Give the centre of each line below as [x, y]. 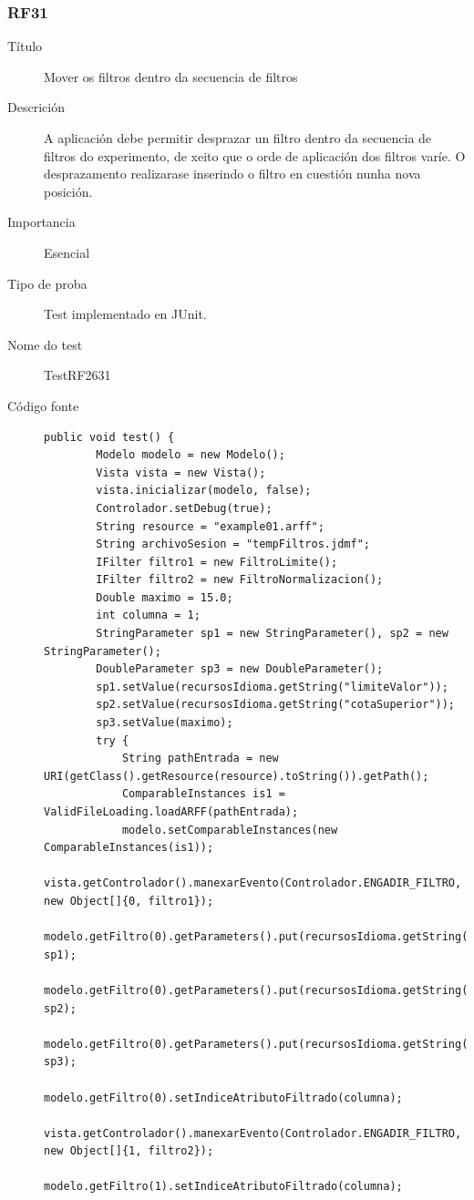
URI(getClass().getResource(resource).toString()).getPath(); [237, 776]
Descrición [36, 107]
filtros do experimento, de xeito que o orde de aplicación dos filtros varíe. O [255, 155]
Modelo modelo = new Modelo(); [191, 455]
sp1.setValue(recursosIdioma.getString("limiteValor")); [272, 687]
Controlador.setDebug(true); [184, 508]
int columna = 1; [148, 615]
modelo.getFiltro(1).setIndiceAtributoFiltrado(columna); [223, 1187]
